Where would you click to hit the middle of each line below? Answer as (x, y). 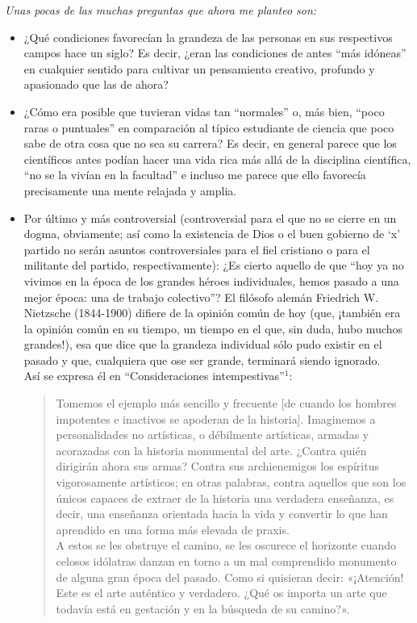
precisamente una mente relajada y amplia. (130, 190)
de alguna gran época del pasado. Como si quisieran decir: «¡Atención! (230, 577)
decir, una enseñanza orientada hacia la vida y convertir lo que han (222, 514)
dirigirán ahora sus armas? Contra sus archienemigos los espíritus (217, 466)
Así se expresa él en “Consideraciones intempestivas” (154, 376)
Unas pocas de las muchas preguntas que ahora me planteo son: (161, 10)
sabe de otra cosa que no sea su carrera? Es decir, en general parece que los (210, 143)
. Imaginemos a (338, 418)
